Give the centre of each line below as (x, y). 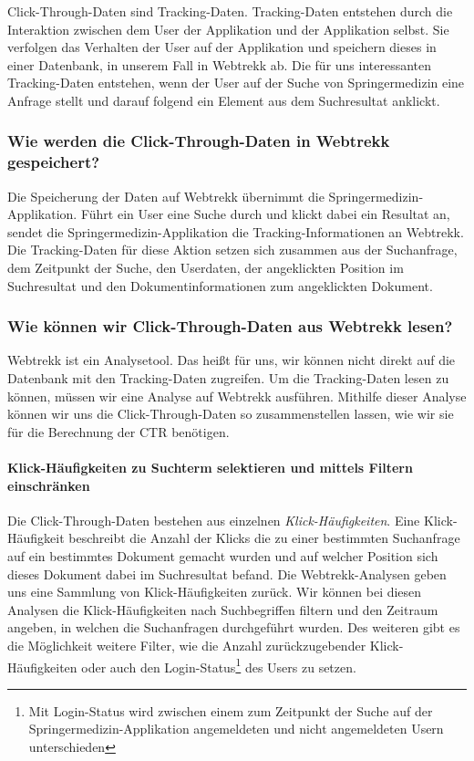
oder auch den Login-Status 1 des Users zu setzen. (219, 665)
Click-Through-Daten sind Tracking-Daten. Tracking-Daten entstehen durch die (230, 11)
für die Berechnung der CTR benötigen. (118, 431)
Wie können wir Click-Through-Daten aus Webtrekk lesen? (230, 326)
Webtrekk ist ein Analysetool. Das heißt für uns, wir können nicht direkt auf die (232, 360)
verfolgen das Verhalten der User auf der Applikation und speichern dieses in (222, 47)
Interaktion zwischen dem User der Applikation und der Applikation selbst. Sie (228, 29)
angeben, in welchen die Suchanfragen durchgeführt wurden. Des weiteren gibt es (234, 627)
